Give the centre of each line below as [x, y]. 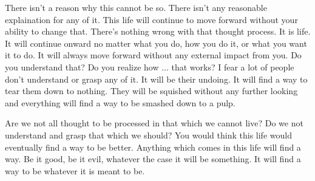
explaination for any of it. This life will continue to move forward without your [151, 19]
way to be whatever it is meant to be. [75, 170]
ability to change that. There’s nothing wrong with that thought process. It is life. [158, 31]
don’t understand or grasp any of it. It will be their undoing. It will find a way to [156, 79]
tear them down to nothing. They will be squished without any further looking [151, 91]
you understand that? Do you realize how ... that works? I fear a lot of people [150, 67]
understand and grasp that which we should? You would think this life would [148, 135]
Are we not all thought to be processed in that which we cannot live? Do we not [154, 123]
